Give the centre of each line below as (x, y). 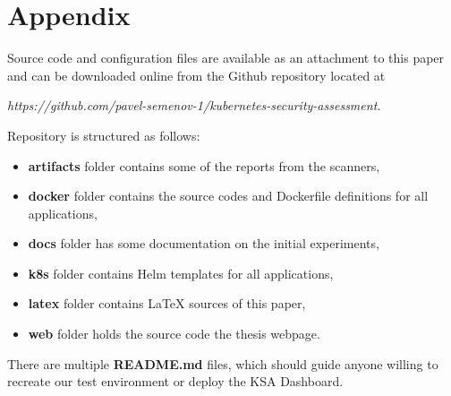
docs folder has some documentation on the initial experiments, (204, 243)
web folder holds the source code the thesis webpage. (174, 334)
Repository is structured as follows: (104, 135)
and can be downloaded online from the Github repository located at (196, 75)
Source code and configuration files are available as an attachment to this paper (226, 58)
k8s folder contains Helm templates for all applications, (181, 273)
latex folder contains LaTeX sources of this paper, (167, 303)
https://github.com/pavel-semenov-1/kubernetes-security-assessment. (194, 105)
